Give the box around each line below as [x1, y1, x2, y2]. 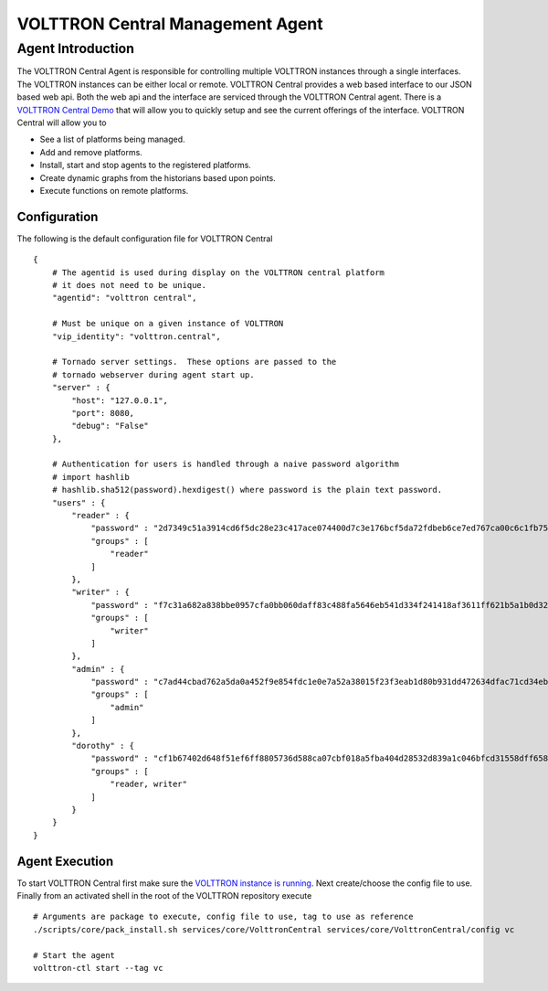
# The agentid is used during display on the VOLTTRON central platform [51, 267, 385, 278]
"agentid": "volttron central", [51, 293, 197, 304]
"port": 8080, [71, 408, 135, 418]
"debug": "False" [71, 421, 150, 432]
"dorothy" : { [71, 741, 135, 751]
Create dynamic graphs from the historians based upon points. [39, 172, 276, 183]
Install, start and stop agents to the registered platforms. [39, 160, 251, 171]
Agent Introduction [16, 40, 135, 57]
